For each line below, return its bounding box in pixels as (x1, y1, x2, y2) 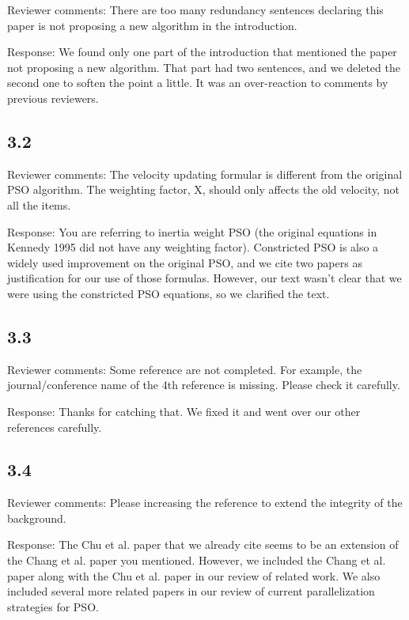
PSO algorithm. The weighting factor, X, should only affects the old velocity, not (7, 181, 400, 198)
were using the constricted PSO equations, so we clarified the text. (7, 285, 330, 301)
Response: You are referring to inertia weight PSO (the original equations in (7, 223, 377, 240)
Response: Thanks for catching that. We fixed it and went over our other (7, 403, 361, 419)
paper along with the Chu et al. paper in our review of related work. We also (7, 567, 381, 584)
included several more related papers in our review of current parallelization (7, 583, 375, 599)
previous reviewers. (7, 89, 99, 106)
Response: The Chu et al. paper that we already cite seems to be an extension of (7, 536, 399, 553)
